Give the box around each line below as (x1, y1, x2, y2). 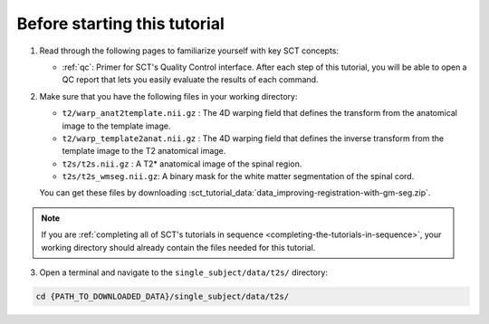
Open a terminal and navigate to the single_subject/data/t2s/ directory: (39, 267, 328, 278)
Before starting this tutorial (16, 14, 225, 33)
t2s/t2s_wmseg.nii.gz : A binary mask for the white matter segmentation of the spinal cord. (62, 171, 415, 182)
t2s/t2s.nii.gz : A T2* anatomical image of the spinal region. (62, 158, 302, 169)
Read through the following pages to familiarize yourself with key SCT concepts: (39, 45, 340, 56)
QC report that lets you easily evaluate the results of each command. (62, 74, 319, 85)
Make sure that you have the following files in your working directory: (39, 91, 298, 101)
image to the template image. (62, 120, 171, 131)
